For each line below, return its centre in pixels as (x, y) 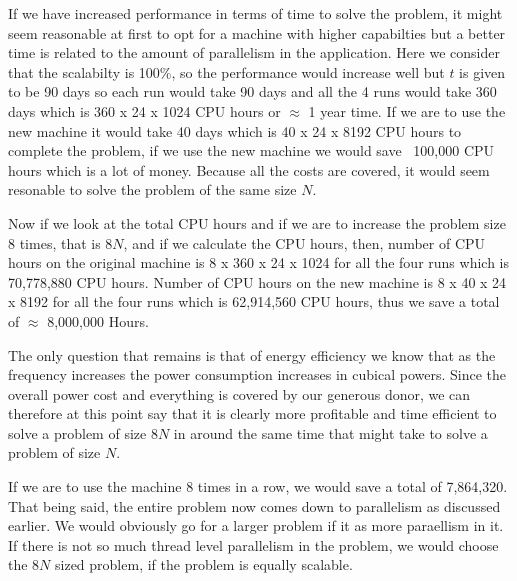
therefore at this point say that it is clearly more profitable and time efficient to (252, 413)
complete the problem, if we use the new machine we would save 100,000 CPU (251, 150)
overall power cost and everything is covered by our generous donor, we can (239, 393)
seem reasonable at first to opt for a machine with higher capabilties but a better (257, 32)
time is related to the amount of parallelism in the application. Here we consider (254, 52)
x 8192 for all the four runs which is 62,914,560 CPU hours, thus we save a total (254, 301)
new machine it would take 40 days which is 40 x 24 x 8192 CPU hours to (235, 130)
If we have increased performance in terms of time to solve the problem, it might (255, 13)
